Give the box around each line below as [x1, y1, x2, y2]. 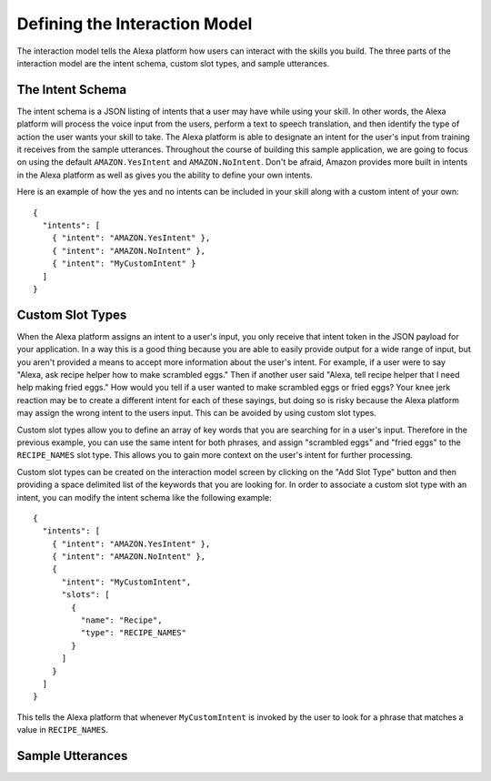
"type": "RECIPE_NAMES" [80, 628, 186, 638]
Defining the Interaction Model [16, 14, 253, 34]
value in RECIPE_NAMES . [16, 725, 109, 735]
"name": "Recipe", [80, 615, 163, 625]
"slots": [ [61, 590, 110, 600]
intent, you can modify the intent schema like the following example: [16, 492, 272, 502]
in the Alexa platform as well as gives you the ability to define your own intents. [16, 169, 313, 180]
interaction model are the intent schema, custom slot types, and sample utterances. [16, 57, 330, 68]
